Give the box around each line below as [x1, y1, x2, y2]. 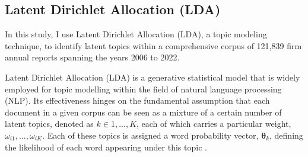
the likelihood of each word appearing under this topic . [5, 140, 207, 153]
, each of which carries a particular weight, [136, 117, 291, 130]
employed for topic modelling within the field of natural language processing [5, 82, 282, 95]
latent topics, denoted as [5, 117, 94, 130]
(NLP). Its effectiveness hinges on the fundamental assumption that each [5, 94, 270, 107]
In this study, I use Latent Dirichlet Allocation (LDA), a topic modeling [5, 28, 267, 40]
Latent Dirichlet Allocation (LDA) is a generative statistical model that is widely [5, 71, 300, 83]
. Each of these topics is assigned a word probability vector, [42, 129, 259, 141]
